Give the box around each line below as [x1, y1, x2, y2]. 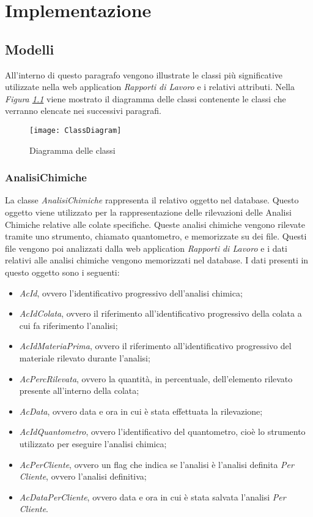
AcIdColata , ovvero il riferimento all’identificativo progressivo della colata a [19, 307, 302, 320]
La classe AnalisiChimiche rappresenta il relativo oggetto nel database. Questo [5, 194, 299, 206]
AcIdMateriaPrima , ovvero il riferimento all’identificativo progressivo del [19, 339, 292, 352]
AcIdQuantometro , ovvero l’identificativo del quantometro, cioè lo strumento [19, 425, 306, 438]
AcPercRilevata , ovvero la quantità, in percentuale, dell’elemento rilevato [19, 372, 293, 385]
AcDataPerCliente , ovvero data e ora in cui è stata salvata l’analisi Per [19, 490, 286, 503]
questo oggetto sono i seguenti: [5, 265, 120, 278]
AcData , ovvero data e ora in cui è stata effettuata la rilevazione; [19, 404, 263, 417]
